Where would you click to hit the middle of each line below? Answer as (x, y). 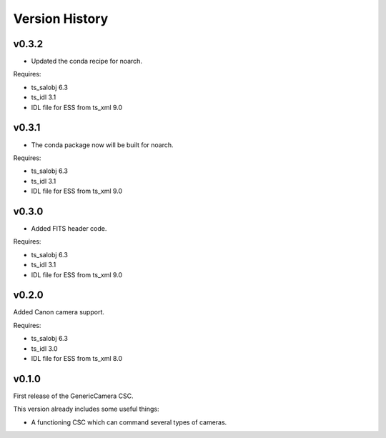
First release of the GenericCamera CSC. (73, 396)
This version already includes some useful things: (86, 409)
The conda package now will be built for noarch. (103, 145)
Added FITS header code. (69, 228)
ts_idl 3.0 (44, 348)
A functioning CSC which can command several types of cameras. (129, 422)
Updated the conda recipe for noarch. (87, 61)
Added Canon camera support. (59, 312)
